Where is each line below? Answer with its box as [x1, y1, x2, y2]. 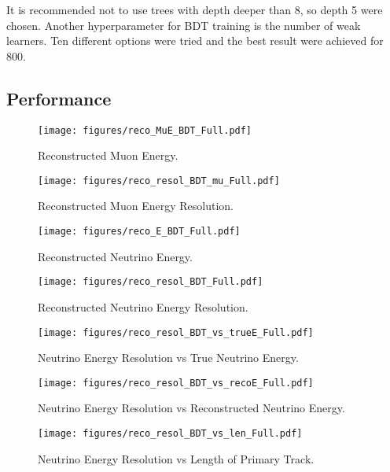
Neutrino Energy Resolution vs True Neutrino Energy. [38, 349, 299, 366]
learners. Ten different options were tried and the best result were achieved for [6, 32, 384, 49]
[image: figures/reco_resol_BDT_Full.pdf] [38, 276, 263, 288]
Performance [6, 86, 112, 110]
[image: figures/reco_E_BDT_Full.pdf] [38, 226, 241, 238]
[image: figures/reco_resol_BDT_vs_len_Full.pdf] [38, 428, 303, 440]
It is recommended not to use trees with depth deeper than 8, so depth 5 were [6, 2, 383, 17]
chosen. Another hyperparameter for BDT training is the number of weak [6, 17, 361, 33]
